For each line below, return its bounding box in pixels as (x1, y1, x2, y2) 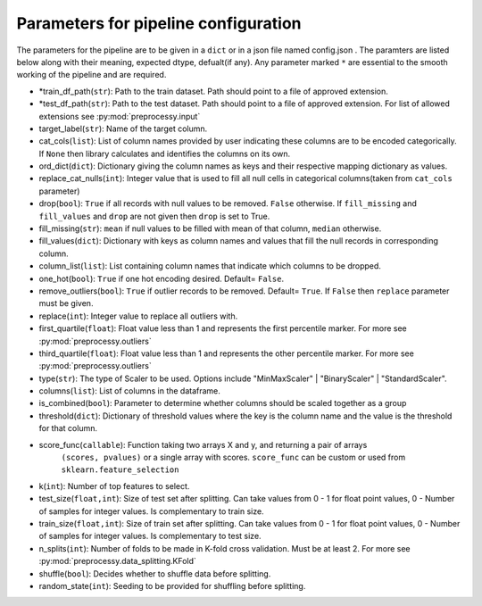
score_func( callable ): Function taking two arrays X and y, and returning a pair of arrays (38, 439, 368, 450)
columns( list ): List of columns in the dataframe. (38, 386, 220, 396)
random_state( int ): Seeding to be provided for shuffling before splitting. (38, 580, 306, 591)
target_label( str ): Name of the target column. (38, 123, 208, 134)
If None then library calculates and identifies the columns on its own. (38, 148, 291, 159)
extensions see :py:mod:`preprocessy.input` (38, 111, 201, 121)
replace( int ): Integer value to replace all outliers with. (38, 311, 238, 321)
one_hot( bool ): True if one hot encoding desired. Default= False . (38, 273, 285, 284)
